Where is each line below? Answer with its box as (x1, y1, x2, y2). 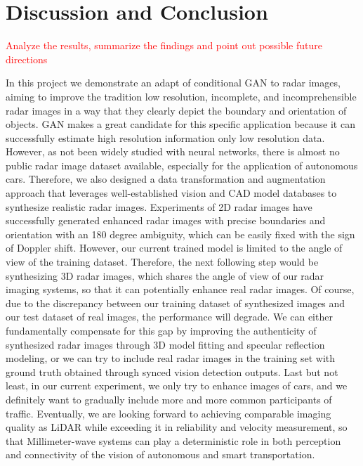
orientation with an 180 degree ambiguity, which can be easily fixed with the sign (6, 226, 355, 241)
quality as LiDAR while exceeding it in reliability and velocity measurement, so (6, 420, 348, 434)
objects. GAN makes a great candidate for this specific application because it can (6, 117, 355, 131)
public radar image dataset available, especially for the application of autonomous (6, 157, 358, 172)
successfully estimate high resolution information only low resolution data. (6, 130, 325, 145)
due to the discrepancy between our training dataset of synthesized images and (6, 295, 345, 310)
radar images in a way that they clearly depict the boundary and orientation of (6, 103, 347, 117)
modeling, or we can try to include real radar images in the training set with (6, 351, 335, 365)
